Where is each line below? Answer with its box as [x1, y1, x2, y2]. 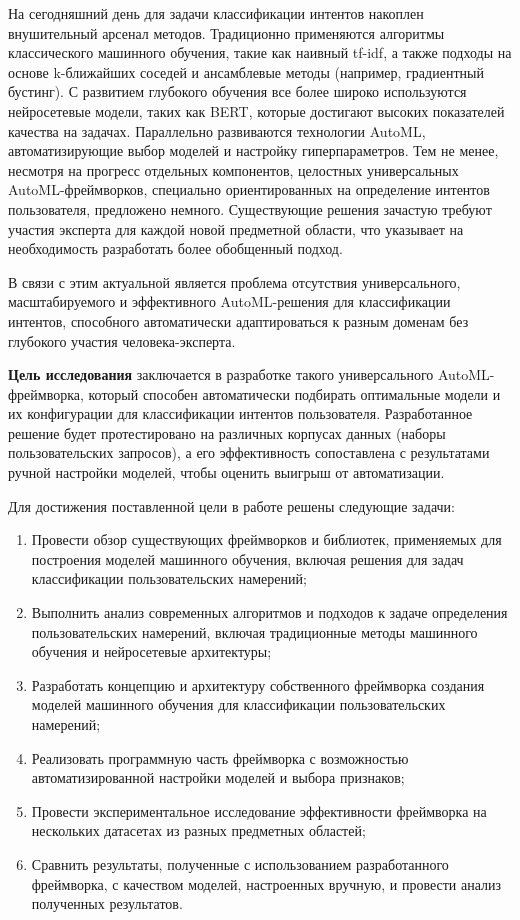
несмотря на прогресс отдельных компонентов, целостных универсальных [8, 159, 459, 180]
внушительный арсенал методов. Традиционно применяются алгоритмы [8, 22, 445, 43]
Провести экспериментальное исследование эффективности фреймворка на [31, 800, 487, 821]
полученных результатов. [31, 893, 183, 914]
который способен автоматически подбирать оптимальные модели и [88, 383, 501, 404]
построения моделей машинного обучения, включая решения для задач [31, 548, 464, 569]
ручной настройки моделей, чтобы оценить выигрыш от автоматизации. [8, 462, 445, 483]
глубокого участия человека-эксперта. [8, 330, 236, 351]
